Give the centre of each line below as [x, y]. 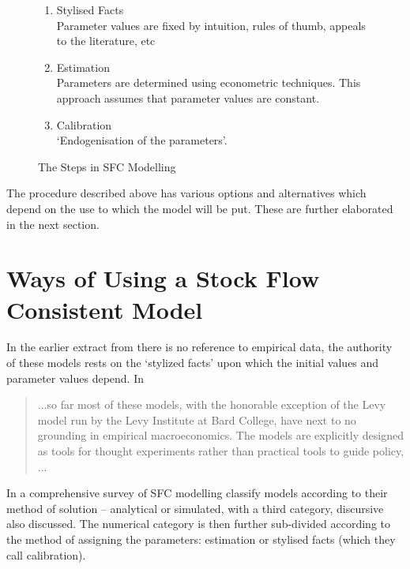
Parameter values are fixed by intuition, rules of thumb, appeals [211, 25]
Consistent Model [105, 309]
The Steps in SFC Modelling [107, 166]
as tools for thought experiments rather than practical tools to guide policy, [221, 451]
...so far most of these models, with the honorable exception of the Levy [212, 404]
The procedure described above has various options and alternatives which [186, 193]
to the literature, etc [106, 41]
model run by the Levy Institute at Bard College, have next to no [197, 419]
